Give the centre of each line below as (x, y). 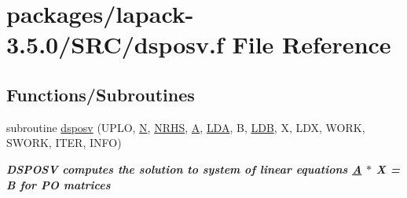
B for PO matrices (59, 184)
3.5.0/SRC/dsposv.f (115, 44)
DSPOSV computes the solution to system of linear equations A (184, 169)
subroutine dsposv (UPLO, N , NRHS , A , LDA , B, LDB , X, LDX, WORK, (186, 127)
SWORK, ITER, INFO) (64, 143)
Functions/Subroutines (101, 94)
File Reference (312, 44)
